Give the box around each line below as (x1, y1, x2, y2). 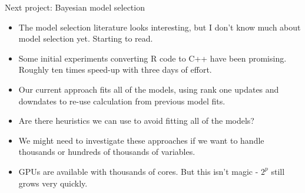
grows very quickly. (18, 177, 88, 189)
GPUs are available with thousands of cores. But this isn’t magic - (18, 165, 258, 177)
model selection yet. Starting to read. (18, 32, 153, 45)
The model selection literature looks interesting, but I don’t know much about (18, 21, 301, 33)
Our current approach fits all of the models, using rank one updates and (18, 83, 279, 95)
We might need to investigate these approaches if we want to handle (18, 134, 264, 146)
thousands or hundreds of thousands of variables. (18, 145, 195, 158)
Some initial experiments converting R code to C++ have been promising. (18, 52, 287, 64)
